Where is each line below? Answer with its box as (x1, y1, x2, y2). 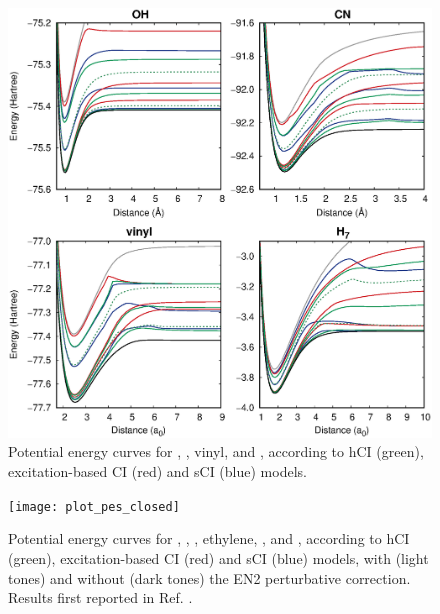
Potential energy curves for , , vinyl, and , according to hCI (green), (8, 441, 424, 462)
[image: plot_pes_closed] (8, 499, 180, 514)
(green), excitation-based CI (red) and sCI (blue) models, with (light (8, 547, 429, 568)
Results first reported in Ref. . (8, 587, 193, 608)
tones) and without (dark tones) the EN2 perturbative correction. (8, 567, 411, 588)
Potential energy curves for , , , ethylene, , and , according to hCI (8, 528, 410, 549)
